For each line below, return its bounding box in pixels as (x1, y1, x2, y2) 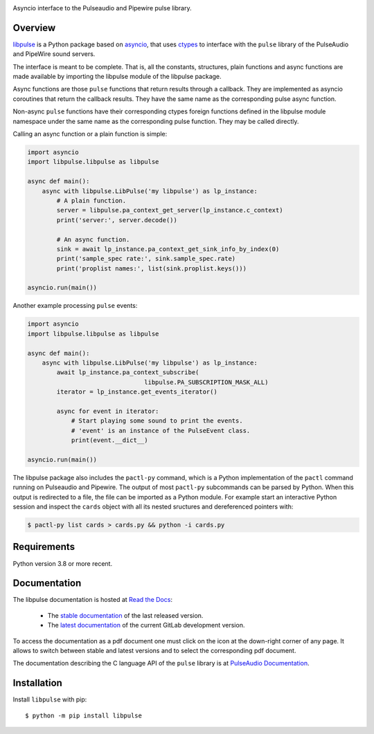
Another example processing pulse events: (12, 302, 138, 310)
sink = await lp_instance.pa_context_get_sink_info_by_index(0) (56, 245, 280, 253)
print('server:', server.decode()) (56, 216, 178, 224)
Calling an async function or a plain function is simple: (12, 130, 168, 138)
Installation (12, 677, 62, 689)
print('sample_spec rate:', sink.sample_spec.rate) (56, 255, 236, 263)
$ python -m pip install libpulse (25, 711, 142, 719)
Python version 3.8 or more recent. (12, 559, 113, 567)
